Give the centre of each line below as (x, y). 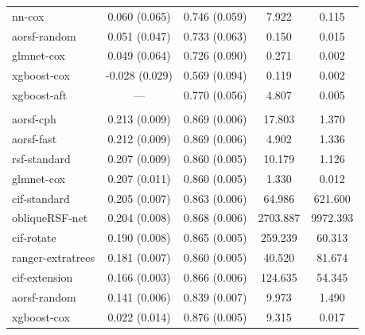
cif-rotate (34, 238)
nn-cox (28, 16)
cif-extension (43, 277)
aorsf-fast (35, 139)
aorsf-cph (34, 119)
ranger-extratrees (54, 257)
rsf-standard (41, 158)
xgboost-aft (40, 95)
